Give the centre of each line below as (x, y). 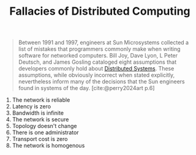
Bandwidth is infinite (38, 113)
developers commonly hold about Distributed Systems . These (96, 69)
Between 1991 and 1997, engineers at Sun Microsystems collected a (103, 43)
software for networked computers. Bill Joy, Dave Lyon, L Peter (98, 56)
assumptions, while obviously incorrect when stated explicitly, (96, 75)
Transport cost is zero (40, 139)
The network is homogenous (48, 146)
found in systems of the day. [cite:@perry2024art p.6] (86, 88)
